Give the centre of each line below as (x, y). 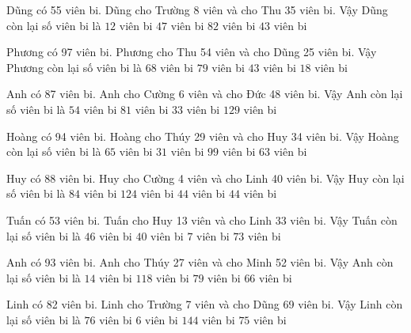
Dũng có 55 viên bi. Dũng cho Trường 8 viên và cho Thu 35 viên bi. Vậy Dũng (197, 9)
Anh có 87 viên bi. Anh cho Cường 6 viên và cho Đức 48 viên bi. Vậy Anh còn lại (205, 94)
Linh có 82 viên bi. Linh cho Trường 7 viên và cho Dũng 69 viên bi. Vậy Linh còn (205, 304)
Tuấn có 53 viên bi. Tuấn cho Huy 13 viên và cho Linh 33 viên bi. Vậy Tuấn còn (202, 219)
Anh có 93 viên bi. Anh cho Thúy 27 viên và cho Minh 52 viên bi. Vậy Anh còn (200, 262)
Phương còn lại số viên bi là (74, 67)
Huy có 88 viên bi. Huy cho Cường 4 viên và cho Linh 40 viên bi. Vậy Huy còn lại (205, 178)
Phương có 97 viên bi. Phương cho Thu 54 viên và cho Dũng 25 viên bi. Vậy (192, 52)
